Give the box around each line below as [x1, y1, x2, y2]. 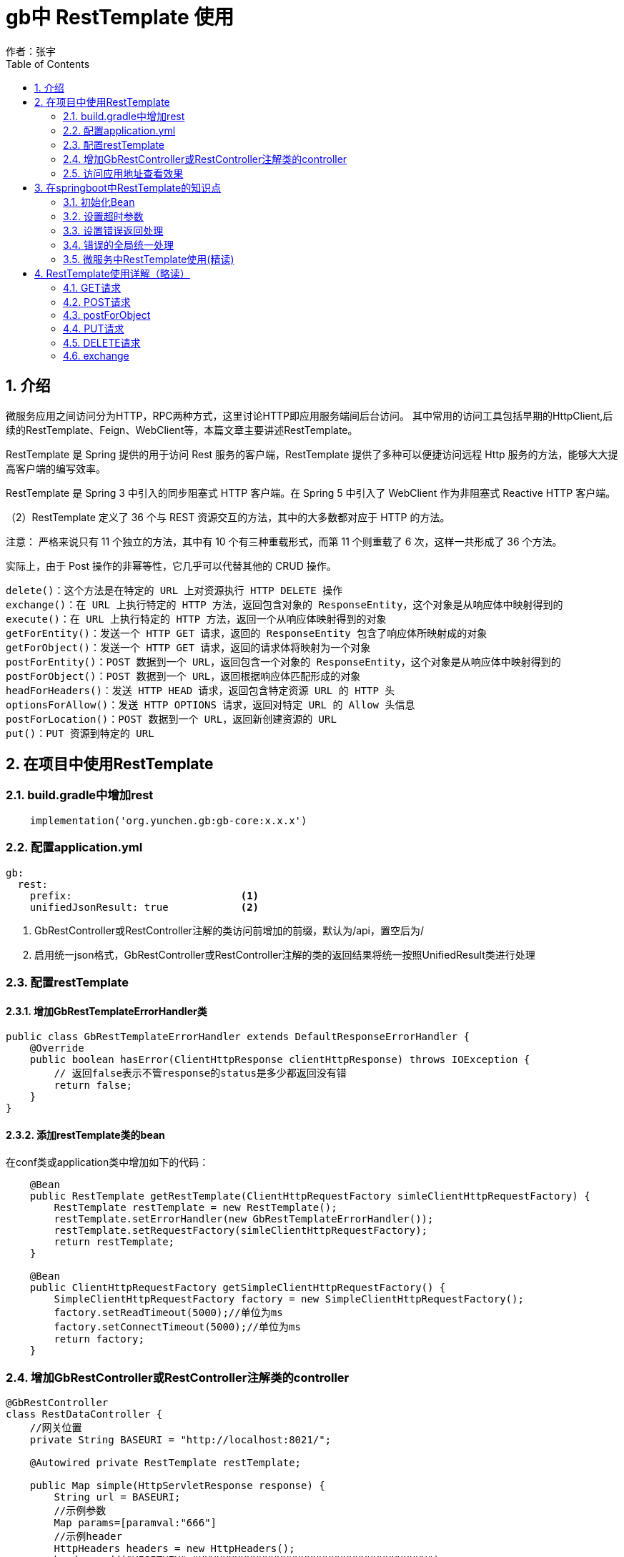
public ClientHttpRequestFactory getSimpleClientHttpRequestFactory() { [29, 1282, 446, 1294]
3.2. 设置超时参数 [63, 209, 144, 222]
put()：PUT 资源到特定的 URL [6, 727, 154, 739]
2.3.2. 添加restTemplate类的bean [6, 1128, 165, 1141]
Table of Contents [6, 57, 90, 70]
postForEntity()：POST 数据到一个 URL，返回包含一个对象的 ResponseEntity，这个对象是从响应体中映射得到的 [6, 656, 561, 668]
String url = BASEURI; [54, 1491, 181, 1503]
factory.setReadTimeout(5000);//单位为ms [54, 1307, 283, 1319]
